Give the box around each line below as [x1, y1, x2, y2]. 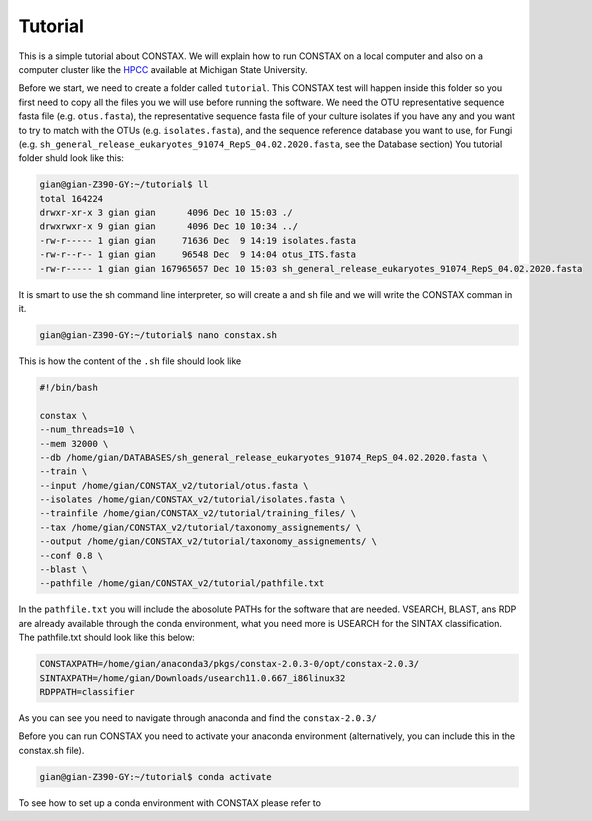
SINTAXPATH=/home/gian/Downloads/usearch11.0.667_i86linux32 [39, 672, 346, 684]
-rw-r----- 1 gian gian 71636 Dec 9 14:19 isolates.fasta [39, 235, 357, 246]
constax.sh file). [18, 744, 85, 756]
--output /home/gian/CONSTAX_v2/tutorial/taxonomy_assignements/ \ [39, 536, 378, 547]
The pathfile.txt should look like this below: [18, 631, 195, 644]
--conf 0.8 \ [39, 550, 104, 561]
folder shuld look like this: [18, 152, 125, 164]
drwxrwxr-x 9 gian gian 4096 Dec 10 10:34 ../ [39, 221, 299, 232]
